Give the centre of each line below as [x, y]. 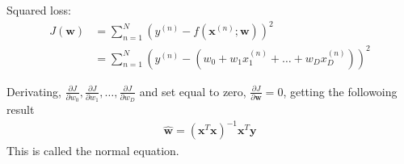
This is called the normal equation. [93, 150]
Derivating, [34, 91]
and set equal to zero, [193, 91]
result [21, 109]
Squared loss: [39, 10]
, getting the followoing [340, 91]
